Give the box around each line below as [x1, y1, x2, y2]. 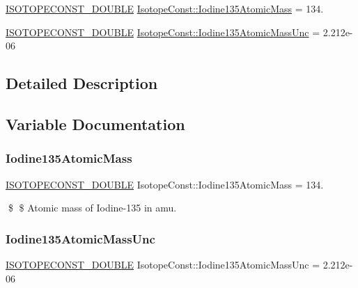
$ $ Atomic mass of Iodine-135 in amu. [8, 200, 177, 215]
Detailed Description [6, 72, 158, 94]
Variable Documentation [6, 113, 185, 134]
